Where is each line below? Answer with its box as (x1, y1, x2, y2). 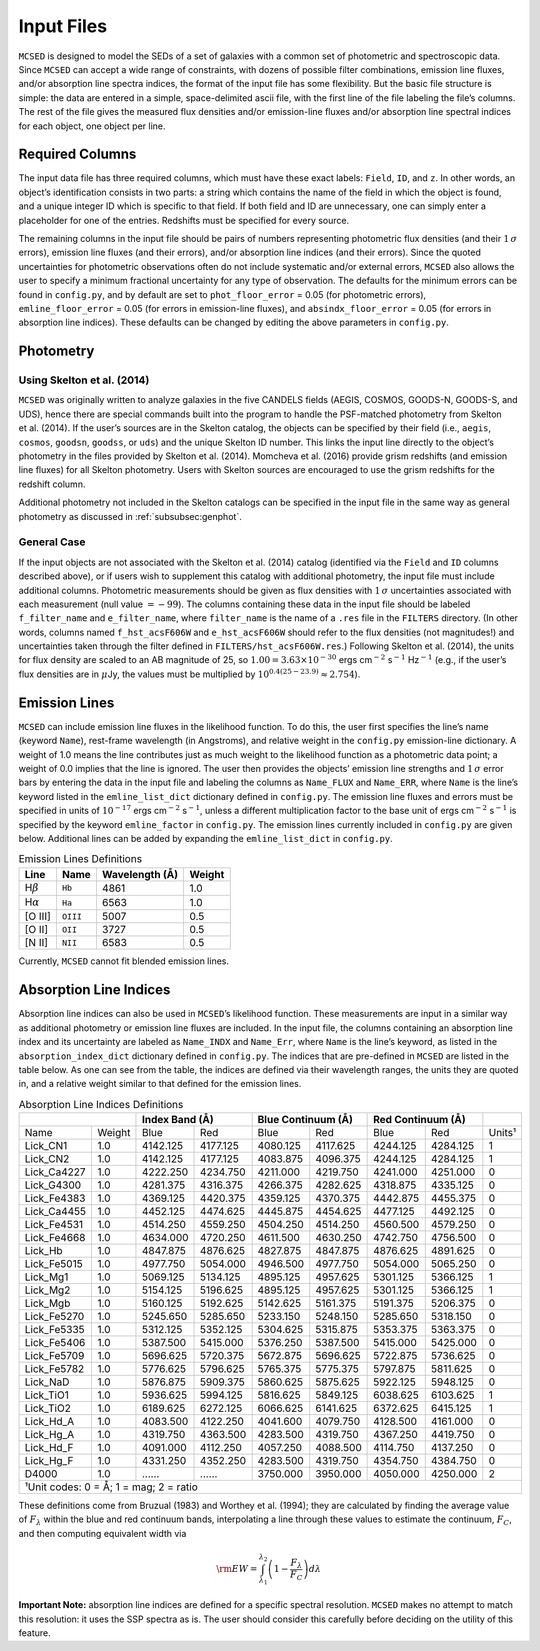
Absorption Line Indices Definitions (18, 1097, 184, 1111)
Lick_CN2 (24, 1152, 70, 1166)
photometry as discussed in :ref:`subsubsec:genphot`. (18, 510, 242, 522)
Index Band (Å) (141, 1113, 214, 1127)
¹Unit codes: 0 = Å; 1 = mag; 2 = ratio (24, 1480, 199, 1494)
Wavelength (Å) (101, 867, 179, 881)
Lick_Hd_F (24, 1441, 74, 1455)
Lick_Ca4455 (24, 1205, 87, 1219)
